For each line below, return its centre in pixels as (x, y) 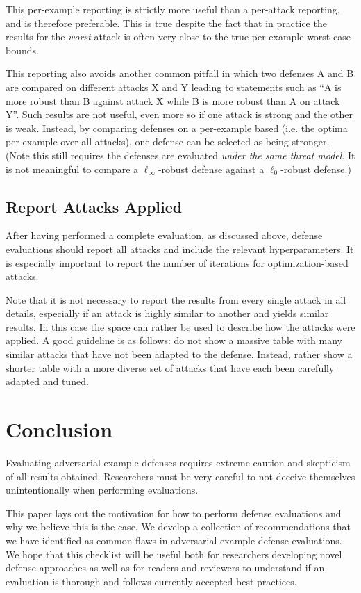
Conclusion (59, 429)
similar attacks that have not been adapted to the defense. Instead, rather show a (179, 354)
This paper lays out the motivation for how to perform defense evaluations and (174, 513)
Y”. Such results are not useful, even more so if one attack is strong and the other (179, 114)
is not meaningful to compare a (72, 169)
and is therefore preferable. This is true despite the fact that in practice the (166, 23)
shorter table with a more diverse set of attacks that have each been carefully (170, 367)
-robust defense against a (211, 169)
